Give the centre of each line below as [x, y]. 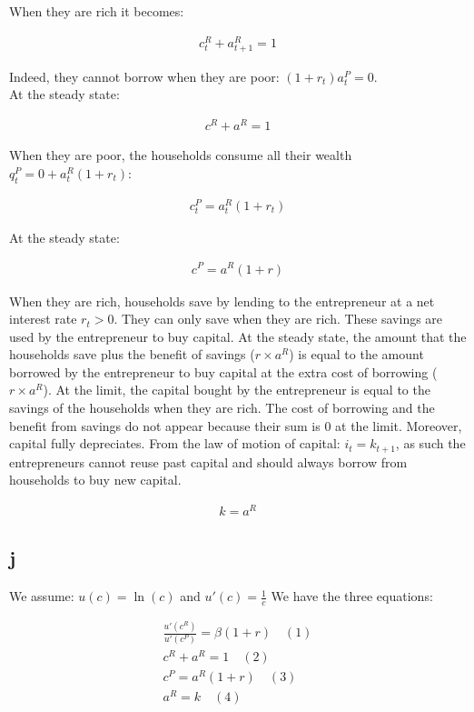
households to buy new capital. [95, 480]
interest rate [43, 319]
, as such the [430, 443]
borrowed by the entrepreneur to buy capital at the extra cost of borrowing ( [223, 371]
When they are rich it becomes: [97, 11]
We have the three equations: [352, 596]
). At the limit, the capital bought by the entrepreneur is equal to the [237, 390]
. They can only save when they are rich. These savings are [278, 319]
